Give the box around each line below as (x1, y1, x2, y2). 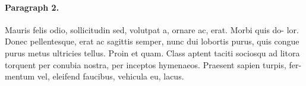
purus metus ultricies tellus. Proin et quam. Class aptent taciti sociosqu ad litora (5, 46, 300, 59)
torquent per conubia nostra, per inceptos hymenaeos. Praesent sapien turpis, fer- (5, 58, 302, 71)
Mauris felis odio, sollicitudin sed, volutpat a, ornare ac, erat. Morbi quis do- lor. (5, 23, 299, 36)
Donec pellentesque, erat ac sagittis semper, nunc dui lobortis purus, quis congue (5, 35, 299, 47)
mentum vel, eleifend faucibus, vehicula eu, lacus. (5, 70, 184, 82)
